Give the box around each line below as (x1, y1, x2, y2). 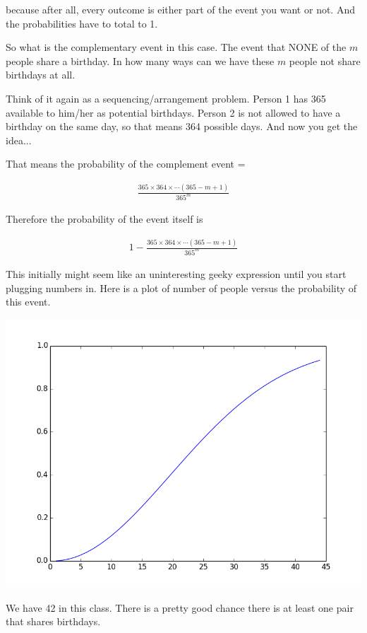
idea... (6, 132, 32, 147)
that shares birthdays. (6, 614, 101, 629)
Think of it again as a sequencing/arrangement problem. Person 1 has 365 (6, 91, 326, 105)
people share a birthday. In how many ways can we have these (6, 53, 275, 68)
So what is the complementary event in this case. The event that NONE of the (6, 40, 347, 54)
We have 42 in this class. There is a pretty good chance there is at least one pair (6, 600, 354, 615)
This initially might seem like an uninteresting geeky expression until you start (6, 266, 347, 281)
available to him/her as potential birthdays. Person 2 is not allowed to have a (6, 105, 341, 120)
